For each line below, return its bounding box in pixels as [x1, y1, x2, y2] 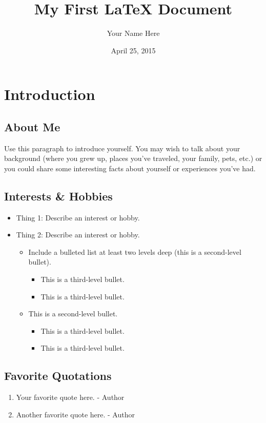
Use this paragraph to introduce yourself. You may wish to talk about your [4, 143, 240, 153]
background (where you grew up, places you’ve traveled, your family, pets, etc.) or [4, 153, 262, 164]
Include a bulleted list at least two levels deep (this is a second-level [28, 246, 241, 257]
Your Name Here [107, 28, 160, 38]
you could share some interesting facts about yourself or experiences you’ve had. [4, 163, 256, 173]
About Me [4, 118, 60, 134]
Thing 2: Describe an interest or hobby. [16, 229, 140, 240]
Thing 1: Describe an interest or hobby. [16, 212, 140, 223]
